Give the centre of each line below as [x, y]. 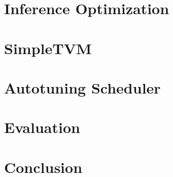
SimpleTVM [48, 48]
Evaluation [42, 127]
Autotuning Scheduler [82, 87]
